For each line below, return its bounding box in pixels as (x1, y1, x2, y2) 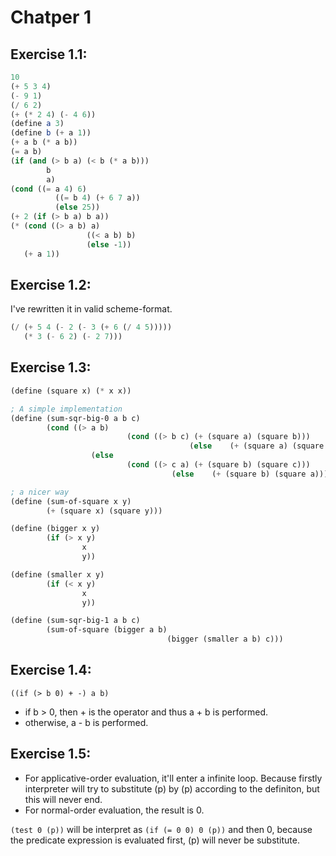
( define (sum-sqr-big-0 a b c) (10, 413, 141, 423)
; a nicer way (10, 487, 70, 497)
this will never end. (24, 793, 103, 805)
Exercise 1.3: (10, 359, 92, 376)
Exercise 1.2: (10, 276, 92, 293)
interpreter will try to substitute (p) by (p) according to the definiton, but (24, 782, 320, 795)
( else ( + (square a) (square (189, 441, 325, 451)
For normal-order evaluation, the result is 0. (24, 804, 205, 816)
